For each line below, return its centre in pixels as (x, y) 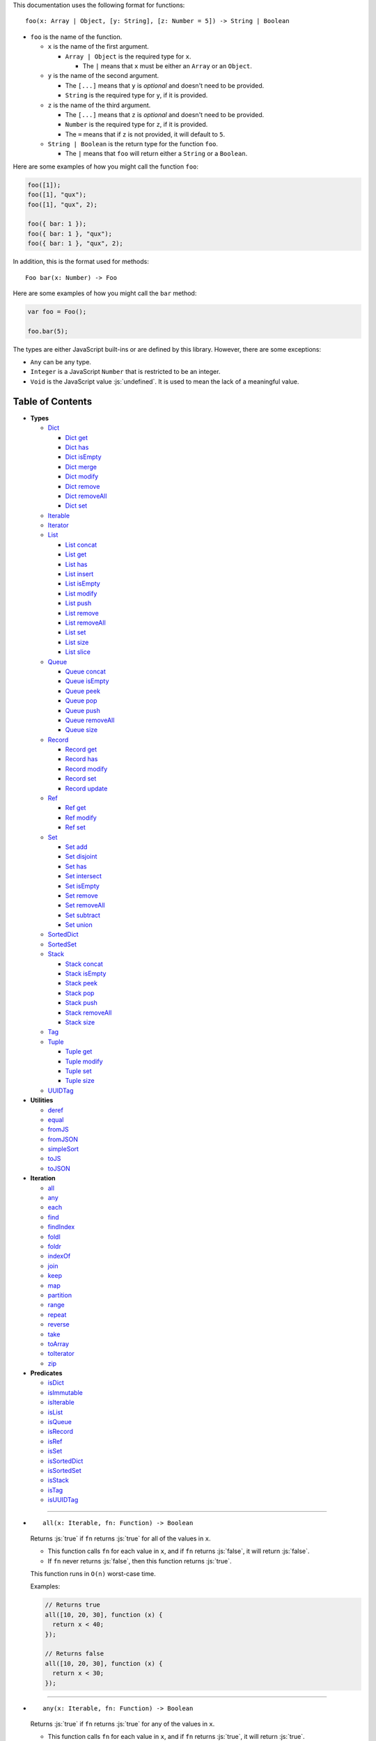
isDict (56, 1383)
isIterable (61, 1403)
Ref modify (81, 818)
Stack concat (84, 964)
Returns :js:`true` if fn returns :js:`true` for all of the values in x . (120, 1538)
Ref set (76, 827)
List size (77, 642)
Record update (86, 788)
